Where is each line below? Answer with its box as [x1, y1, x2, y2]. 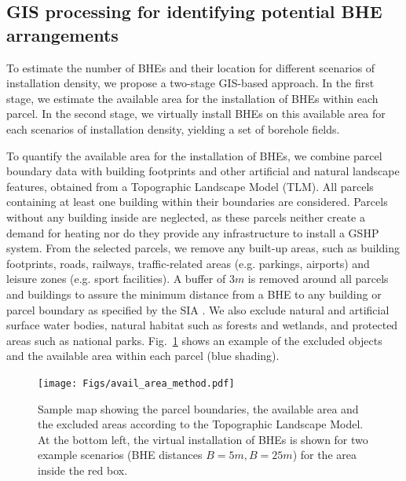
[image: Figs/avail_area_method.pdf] [38, 377, 235, 389]
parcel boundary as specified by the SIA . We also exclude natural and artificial [6, 301, 390, 318]
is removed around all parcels [247, 270, 389, 287]
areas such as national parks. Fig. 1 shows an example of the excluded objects [6, 332, 382, 348]
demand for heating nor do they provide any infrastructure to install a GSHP [6, 224, 379, 240]
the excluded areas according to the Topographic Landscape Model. [38, 416, 364, 432]
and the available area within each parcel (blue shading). [6, 347, 280, 364]
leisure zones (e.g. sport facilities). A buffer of [6, 270, 226, 287]
